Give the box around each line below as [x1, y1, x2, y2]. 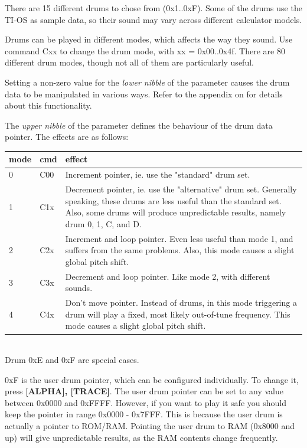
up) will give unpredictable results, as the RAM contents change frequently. [5, 431, 278, 443]
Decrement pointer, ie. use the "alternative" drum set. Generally [65, 183, 297, 195]
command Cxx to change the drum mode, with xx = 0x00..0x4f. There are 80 [5, 44, 285, 57]
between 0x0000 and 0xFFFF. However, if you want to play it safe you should [5, 396, 286, 408]
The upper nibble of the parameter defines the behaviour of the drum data [5, 119, 273, 131]
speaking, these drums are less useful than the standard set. [65, 194, 282, 207]
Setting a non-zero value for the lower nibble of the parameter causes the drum [5, 76, 290, 88]
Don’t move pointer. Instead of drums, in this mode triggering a [65, 296, 297, 309]
